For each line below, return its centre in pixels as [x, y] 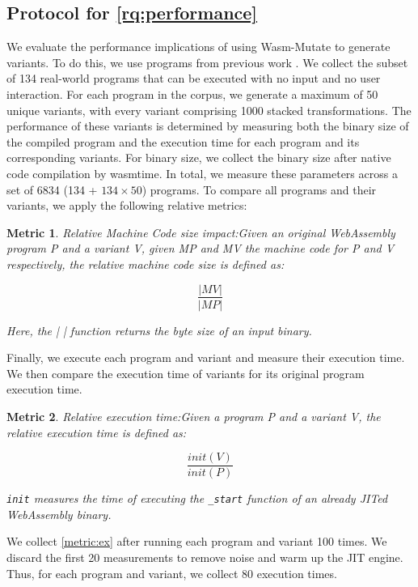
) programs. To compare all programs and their [259, 189]
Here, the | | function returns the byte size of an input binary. [159, 330]
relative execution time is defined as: [97, 432]
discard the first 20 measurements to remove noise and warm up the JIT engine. [205, 557]
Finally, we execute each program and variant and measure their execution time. [206, 357]
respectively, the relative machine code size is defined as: [146, 264]
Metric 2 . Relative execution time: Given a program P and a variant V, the [194, 416]
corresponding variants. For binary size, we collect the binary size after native [199, 157]
